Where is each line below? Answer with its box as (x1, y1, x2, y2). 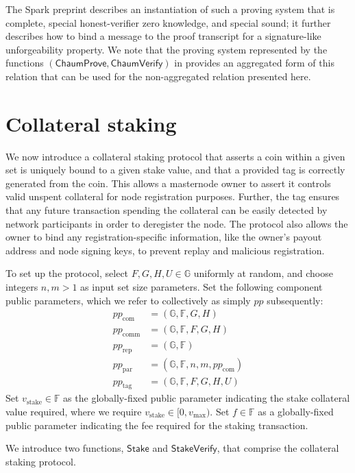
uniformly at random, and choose (193, 266, 333, 280)
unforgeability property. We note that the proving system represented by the (5, 42, 328, 56)
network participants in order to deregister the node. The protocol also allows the (5, 216, 348, 230)
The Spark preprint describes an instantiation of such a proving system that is (5, 2, 335, 16)
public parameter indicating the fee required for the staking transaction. (5, 417, 308, 432)
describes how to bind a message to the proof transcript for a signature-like (5, 29, 321, 43)
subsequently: (267, 293, 323, 307)
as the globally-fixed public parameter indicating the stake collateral (63, 391, 350, 405)
